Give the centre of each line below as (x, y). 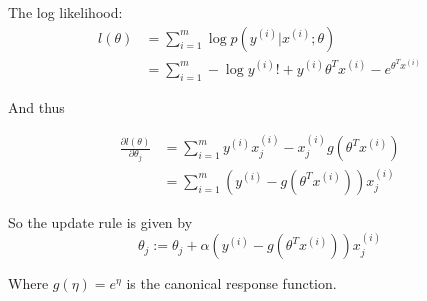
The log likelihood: (65, 12)
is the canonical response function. (231, 283)
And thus (36, 106)
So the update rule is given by (100, 221)
